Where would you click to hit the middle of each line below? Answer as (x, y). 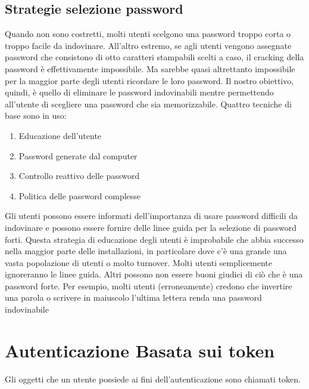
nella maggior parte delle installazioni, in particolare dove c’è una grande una (146, 251)
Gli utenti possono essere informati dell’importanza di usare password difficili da (152, 216)
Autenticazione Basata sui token (140, 350)
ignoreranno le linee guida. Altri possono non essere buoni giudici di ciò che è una (154, 274)
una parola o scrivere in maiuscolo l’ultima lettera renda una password (133, 297)
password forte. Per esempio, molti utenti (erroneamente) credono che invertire (149, 285)
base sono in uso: (36, 115)
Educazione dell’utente (60, 135)
